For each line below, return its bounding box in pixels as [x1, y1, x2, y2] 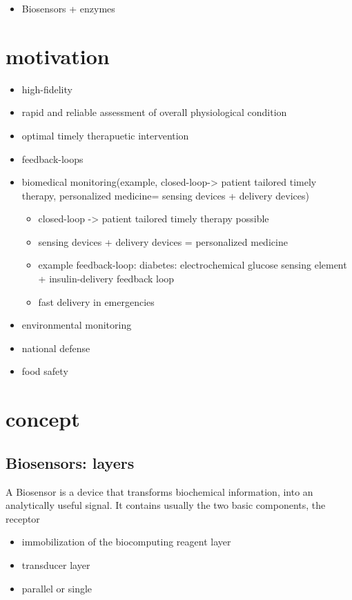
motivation [6, 41, 110, 70]
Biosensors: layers [6, 452, 135, 473]
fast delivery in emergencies [38, 294, 155, 309]
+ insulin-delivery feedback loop [38, 271, 175, 286]
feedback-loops [21, 151, 84, 166]
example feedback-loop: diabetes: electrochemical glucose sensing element [38, 258, 347, 272]
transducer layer [21, 557, 90, 572]
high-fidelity [21, 81, 72, 96]
